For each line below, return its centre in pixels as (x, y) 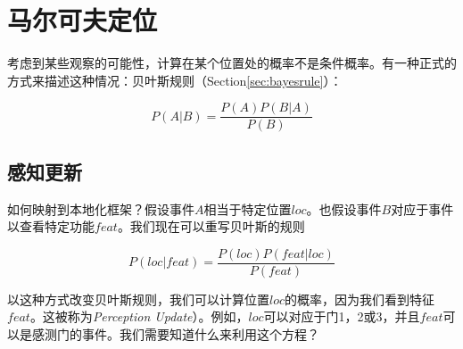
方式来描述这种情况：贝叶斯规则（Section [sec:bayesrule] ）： (175, 80)
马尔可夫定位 (83, 20)
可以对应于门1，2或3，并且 (342, 316)
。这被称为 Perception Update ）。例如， (139, 316)
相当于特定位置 (248, 208)
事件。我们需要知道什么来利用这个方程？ (200, 334)
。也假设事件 (344, 208)
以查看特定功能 (51, 226)
